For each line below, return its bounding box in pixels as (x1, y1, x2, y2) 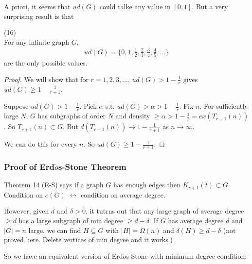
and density (115, 111, 150, 121)
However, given (4, 206, 49, 216)
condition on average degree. (80, 189, 165, 199)
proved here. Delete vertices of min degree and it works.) (4, 234, 173, 245)
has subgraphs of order (37, 111, 106, 121)
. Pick (79, 101, 97, 111)
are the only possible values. (4, 58, 88, 68)
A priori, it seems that (4, 1, 71, 11)
